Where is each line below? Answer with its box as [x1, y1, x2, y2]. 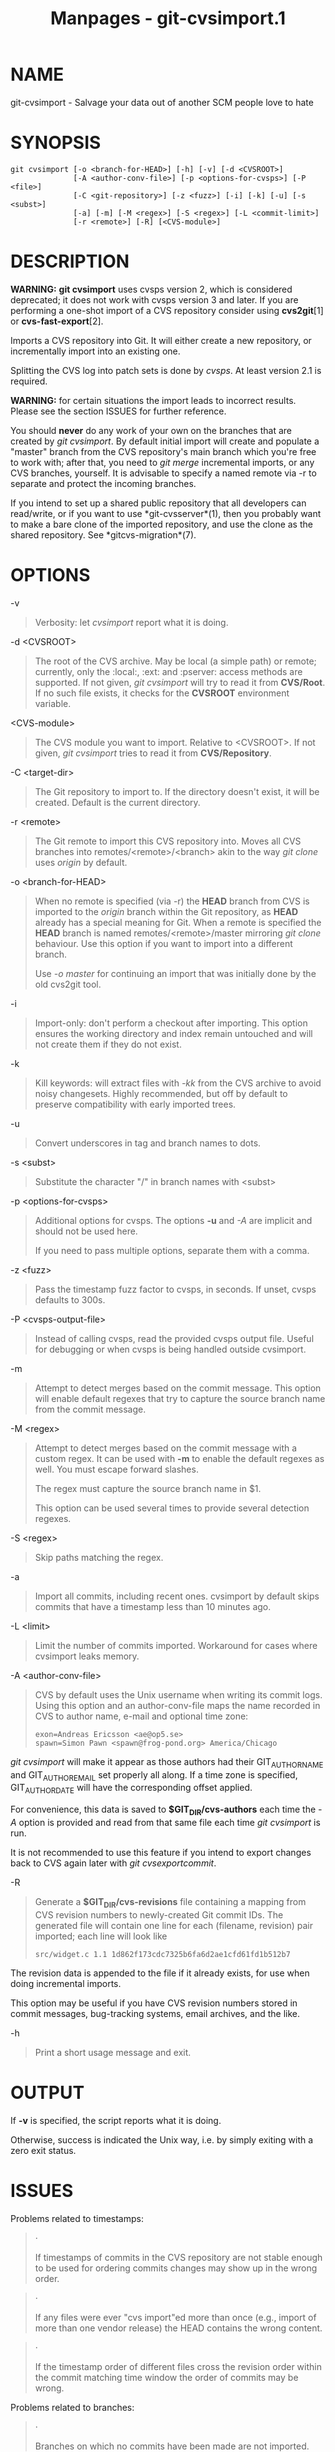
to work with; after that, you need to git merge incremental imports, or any [10, 456, 315, 468]
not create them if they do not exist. [34, 1038, 182, 1050]
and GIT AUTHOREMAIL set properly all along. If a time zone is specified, [10, 1768, 298, 1783]
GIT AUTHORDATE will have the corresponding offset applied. [10, 1782, 253, 1796]
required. [10, 375, 48, 387]
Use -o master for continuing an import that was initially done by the [34, 967, 317, 979]
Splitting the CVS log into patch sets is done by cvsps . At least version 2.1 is [10, 364, 322, 376]
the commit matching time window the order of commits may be [34, 2371, 299, 2383]
